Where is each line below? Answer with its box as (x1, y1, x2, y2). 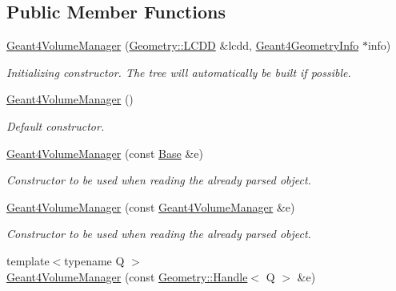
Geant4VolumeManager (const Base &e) (6, 144, 203, 161)
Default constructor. (6, 117, 105, 134)
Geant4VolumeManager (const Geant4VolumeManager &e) (6, 198, 295, 215)
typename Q (64, 252, 125, 269)
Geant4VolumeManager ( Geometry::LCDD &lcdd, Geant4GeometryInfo (6, 37, 359, 54)
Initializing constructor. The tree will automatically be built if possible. (6, 63, 351, 80)
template (6, 252, 50, 269)
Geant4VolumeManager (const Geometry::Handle (6, 268, 248, 285)
